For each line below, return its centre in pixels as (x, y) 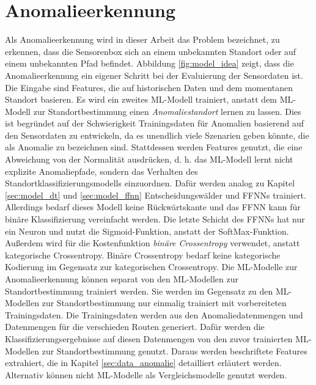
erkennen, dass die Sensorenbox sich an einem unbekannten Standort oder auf (151, 51)
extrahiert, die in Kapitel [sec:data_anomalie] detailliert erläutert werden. (143, 363)
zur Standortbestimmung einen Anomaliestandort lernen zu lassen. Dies (167, 111)
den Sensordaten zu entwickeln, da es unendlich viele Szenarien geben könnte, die (157, 135)
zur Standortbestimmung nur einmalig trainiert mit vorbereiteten (164, 303)
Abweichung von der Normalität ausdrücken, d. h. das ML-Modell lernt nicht (149, 159)
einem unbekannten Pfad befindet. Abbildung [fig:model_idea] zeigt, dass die (149, 63)
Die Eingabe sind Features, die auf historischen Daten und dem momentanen (149, 87)
